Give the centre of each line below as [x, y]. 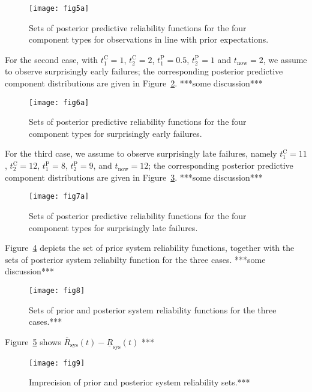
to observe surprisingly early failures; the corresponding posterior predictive [144, 71]
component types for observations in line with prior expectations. [149, 39]
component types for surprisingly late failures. [113, 227]
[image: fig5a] [59, 8]
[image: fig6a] [59, 102]
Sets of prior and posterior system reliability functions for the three [153, 309]
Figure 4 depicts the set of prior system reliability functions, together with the [150, 248]
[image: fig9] [57, 363]
